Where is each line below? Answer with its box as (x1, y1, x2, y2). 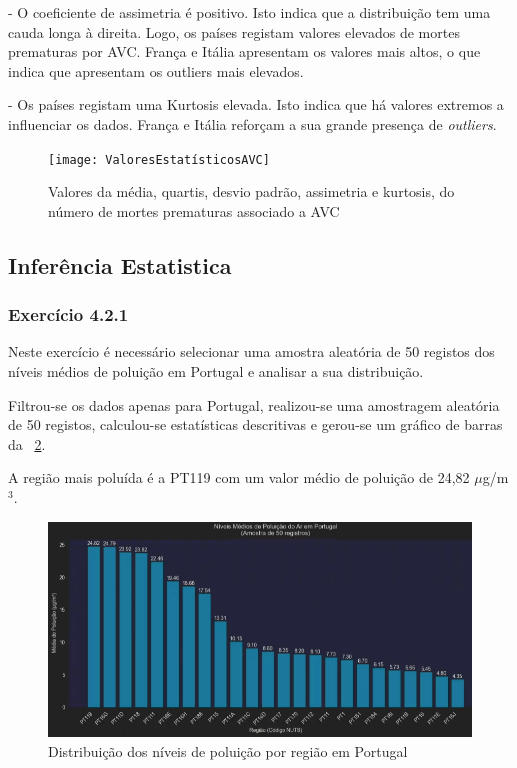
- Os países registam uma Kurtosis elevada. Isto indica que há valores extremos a (8, 94, 504, 115)
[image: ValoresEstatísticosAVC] (48, 152, 270, 167)
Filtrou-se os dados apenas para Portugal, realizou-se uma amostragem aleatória (8, 394, 500, 415)
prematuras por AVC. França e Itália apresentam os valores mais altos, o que (8, 41, 481, 62)
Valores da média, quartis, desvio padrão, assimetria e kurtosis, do (48, 181, 455, 202)
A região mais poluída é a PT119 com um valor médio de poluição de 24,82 (8, 467, 470, 488)
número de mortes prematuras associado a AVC (48, 200, 340, 221)
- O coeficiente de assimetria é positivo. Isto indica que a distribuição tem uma (8, 2, 491, 22)
